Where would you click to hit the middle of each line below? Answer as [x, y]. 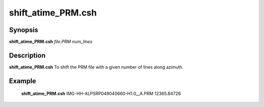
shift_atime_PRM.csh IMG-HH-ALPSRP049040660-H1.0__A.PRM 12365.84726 [101, 94]
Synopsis [24, 30]
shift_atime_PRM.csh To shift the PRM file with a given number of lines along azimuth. [96, 67]
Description [27, 55]
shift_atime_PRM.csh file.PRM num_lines [51, 42]
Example [22, 81]
